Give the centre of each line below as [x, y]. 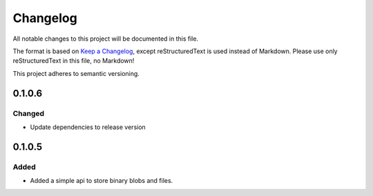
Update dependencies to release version [88, 127]
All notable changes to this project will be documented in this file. [106, 39]
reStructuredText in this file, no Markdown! [74, 61]
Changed [29, 113]
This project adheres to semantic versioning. [76, 73]
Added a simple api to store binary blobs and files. [102, 181]
